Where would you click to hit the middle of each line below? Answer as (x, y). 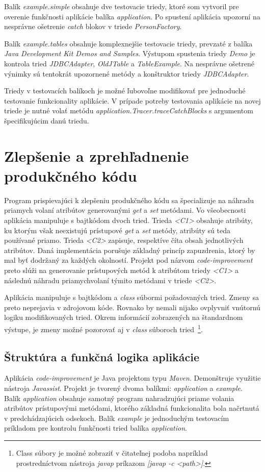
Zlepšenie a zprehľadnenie (97, 155)
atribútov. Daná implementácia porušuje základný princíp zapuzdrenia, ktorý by (130, 250)
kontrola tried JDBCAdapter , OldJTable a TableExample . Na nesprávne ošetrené (129, 63)
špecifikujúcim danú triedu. (47, 120)
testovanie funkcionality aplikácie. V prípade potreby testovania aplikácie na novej (132, 100)
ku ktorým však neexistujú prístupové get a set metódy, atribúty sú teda (117, 230)
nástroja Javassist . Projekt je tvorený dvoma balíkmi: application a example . (123, 388)
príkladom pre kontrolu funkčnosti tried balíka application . (96, 428)
